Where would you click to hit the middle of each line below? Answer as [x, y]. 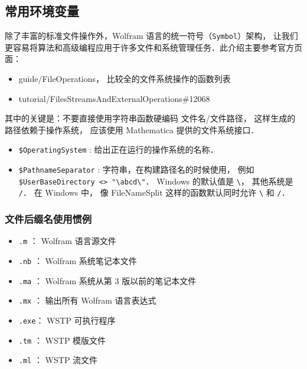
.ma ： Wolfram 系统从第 [65, 280]
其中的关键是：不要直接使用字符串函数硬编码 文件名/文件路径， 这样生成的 [150, 118]
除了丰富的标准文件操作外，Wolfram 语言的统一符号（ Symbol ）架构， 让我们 [151, 36]
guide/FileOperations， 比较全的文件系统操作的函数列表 [125, 79]
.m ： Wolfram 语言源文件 [67, 241]
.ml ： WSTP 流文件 [58, 360]
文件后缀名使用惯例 [48, 218]
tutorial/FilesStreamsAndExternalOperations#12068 [114, 98]
